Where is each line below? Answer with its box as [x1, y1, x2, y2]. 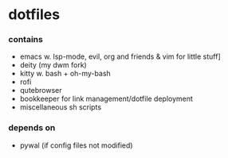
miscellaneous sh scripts [19, 102, 102, 112]
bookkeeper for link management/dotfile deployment [19, 94, 194, 104]
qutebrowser [19, 86, 62, 95]
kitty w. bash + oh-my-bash [19, 69, 112, 79]
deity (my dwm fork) [19, 60, 88, 70]
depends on [8, 122, 56, 133]
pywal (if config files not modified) [19, 141, 133, 150]
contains [8, 34, 44, 45]
